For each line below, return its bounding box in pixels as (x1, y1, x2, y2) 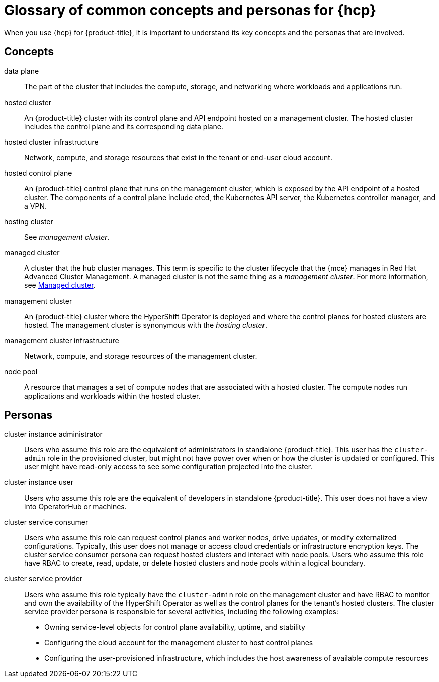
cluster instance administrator (4, 430, 103, 439)
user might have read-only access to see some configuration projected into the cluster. (24, 462, 313, 471)
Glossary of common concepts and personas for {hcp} (4, 2, 377, 19)
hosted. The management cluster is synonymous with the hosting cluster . (24, 320, 267, 329)
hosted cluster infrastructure (4, 137, 99, 146)
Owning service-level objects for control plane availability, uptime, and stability (44, 623, 305, 632)
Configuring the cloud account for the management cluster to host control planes (44, 638, 313, 647)
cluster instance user (4, 478, 73, 487)
